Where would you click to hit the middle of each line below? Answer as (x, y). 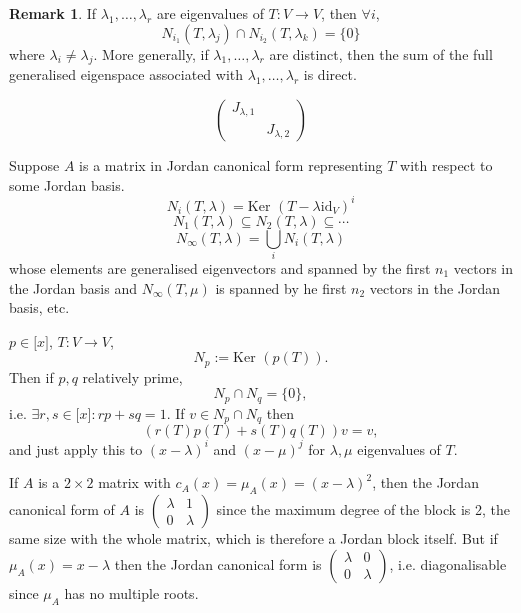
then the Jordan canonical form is (218, 563)
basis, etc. (39, 307)
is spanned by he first (281, 287)
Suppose (34, 164)
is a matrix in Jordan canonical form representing (231, 164)
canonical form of (62, 509)
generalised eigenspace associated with (126, 74)
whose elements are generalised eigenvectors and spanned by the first (220, 268)
